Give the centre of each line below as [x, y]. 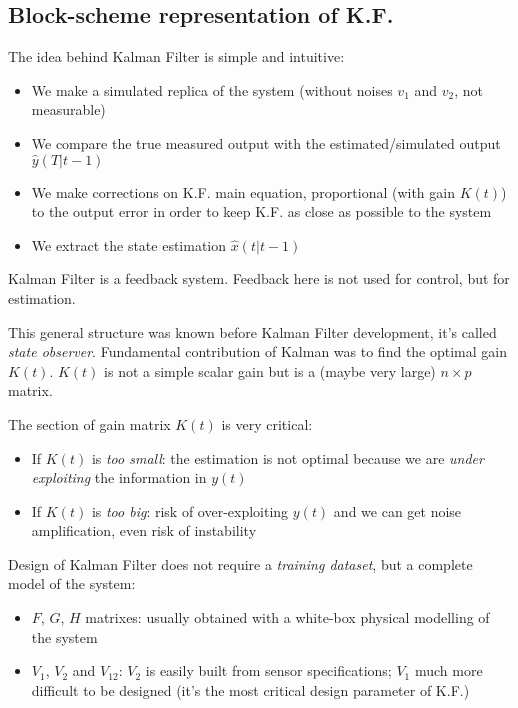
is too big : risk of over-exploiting [190, 510]
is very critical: [267, 423]
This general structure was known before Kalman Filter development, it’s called [252, 331]
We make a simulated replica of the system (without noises [212, 89]
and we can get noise [397, 510]
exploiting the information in [119, 477]
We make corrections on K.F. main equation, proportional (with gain [243, 191]
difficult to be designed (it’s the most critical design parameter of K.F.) [250, 689]
